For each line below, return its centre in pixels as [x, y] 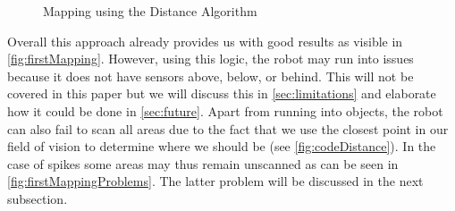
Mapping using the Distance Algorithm [150, 11]
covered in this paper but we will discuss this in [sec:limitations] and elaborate [222, 93]
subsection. [38, 198]
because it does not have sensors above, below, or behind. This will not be [211, 76]
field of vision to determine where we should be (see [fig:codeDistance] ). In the [222, 146]
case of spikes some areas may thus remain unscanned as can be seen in [203, 163]
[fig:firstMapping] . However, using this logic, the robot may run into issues [211, 59]
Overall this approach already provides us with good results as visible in [205, 41]
